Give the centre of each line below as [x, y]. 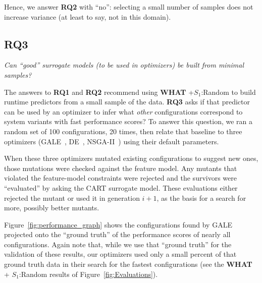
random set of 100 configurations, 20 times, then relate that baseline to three [123, 131]
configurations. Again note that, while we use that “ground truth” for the [118, 244]
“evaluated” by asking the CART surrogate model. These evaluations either [121, 187]
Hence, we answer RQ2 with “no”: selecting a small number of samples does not [129, 7]
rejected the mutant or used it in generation [72, 197]
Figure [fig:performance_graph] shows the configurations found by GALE [118, 224]
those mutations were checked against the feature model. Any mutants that [121, 168]
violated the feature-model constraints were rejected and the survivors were [120, 178]
